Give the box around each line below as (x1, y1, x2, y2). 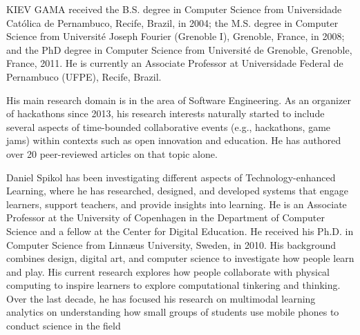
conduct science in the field (6, 318, 121, 333)
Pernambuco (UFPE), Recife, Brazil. (6, 69, 162, 83)
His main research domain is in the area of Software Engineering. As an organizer (6, 92, 351, 107)
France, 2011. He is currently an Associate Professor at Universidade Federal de (6, 56, 343, 70)
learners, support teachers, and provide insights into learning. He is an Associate (6, 196, 347, 211)
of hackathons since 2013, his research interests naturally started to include (6, 106, 325, 121)
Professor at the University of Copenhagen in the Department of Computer (6, 210, 325, 225)
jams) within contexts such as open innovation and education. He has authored (6, 133, 341, 148)
